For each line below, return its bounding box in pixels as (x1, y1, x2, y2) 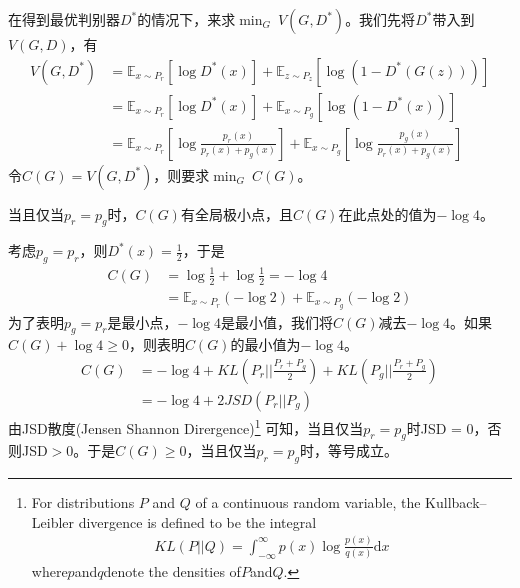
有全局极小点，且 (180, 203, 293, 224)
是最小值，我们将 (220, 311, 333, 332)
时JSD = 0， (406, 417, 488, 438)
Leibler (31, 511, 75, 532)
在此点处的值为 (338, 203, 437, 224)
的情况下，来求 (137, 9, 236, 29)
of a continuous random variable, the (195, 492, 421, 513)
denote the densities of (103, 561, 241, 582)
